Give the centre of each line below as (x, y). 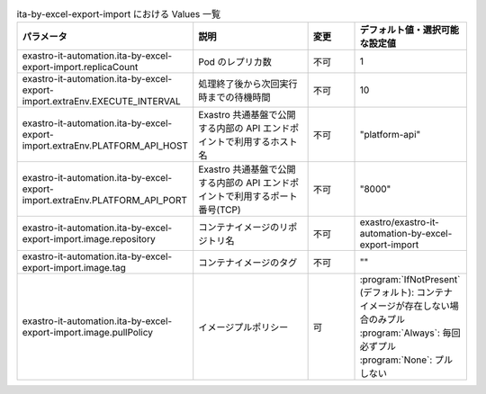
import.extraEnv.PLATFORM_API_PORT (105, 201)
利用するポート (266, 196)
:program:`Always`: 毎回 (410, 333)
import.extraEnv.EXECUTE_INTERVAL (102, 102)
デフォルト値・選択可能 (409, 30)
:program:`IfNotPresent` (410, 280)
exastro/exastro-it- (400, 222)
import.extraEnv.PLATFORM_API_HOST (105, 146)
